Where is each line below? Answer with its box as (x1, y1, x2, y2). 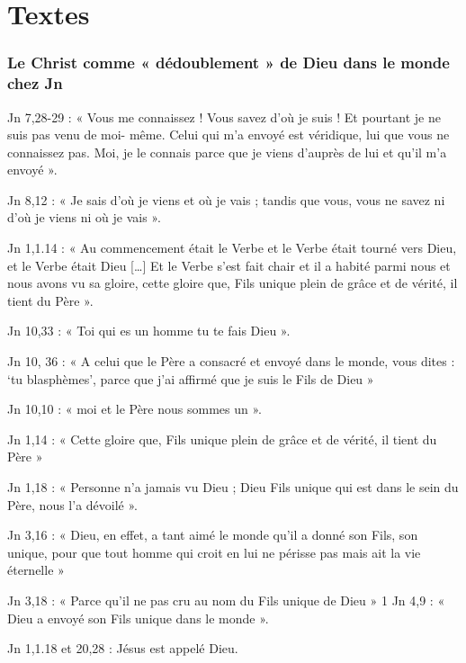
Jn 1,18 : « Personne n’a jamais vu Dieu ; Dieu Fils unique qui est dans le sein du (7, 478, 459, 497)
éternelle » (7, 560, 65, 579)
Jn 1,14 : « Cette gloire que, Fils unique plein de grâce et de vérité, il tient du (7, 429, 437, 448)
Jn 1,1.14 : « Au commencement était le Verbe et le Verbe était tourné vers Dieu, (7, 238, 457, 257)
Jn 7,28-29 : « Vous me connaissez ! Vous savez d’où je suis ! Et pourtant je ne (7, 107, 441, 126)
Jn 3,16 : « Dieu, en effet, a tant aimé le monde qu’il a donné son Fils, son (7, 525, 418, 544)
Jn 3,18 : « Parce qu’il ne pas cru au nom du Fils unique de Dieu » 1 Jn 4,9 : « (7, 590, 445, 609)
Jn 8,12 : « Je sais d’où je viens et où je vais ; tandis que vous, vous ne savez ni (7, 190, 445, 209)
